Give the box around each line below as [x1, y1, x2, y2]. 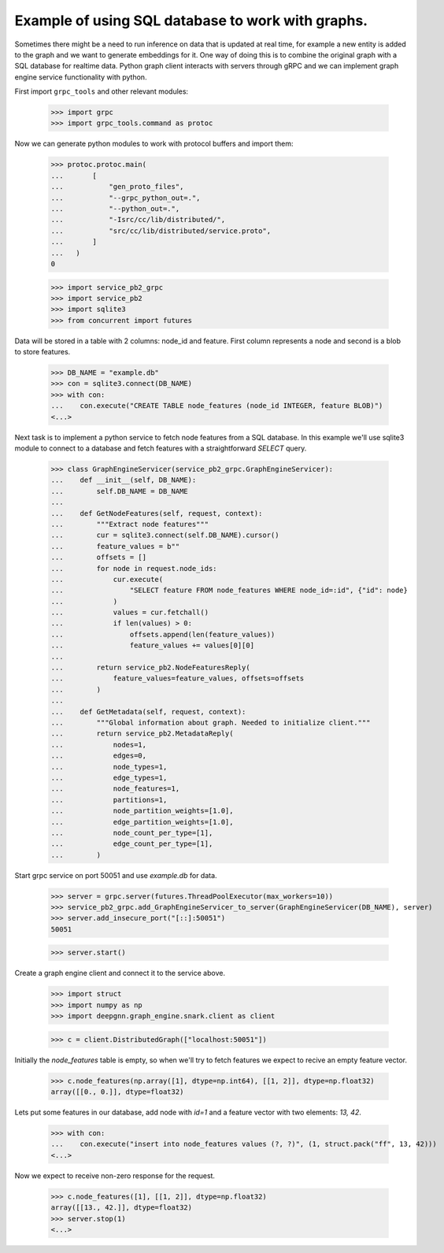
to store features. [14, 347, 71, 357]
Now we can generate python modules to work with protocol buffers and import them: [14, 139, 294, 149]
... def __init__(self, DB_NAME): [50, 476, 197, 484]
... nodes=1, [50, 740, 147, 749]
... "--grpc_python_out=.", [50, 193, 201, 202]
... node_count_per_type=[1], [50, 828, 213, 837]
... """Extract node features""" [50, 520, 209, 528]
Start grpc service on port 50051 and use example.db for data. [14, 870, 217, 880]
